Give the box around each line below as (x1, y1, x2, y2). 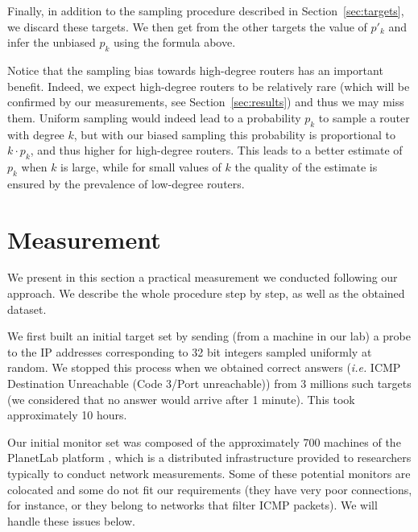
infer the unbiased (7, 34, 96, 51)
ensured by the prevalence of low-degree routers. (7, 175, 245, 192)
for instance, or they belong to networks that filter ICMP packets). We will (7, 497, 378, 513)
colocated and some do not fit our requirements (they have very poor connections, (7, 480, 412, 497)
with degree (7, 126, 64, 142)
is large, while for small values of (60, 158, 221, 175)
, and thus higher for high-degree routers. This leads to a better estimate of (30, 142, 403, 159)
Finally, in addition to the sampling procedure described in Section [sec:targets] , (7, 2, 404, 19)
